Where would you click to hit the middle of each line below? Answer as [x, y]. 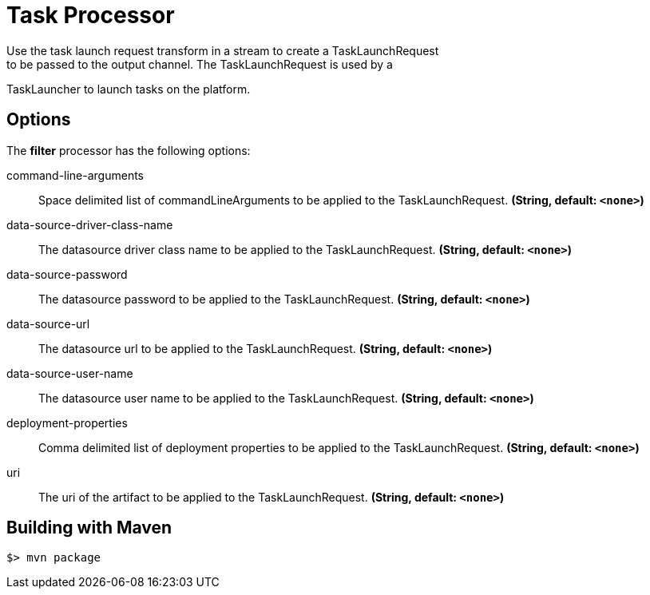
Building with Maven [89, 528]
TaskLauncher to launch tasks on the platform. [129, 89]
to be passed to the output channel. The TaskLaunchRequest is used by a [200, 64]
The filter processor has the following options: [129, 150]
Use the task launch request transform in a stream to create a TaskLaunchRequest [223, 50]
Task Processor [91, 15]
